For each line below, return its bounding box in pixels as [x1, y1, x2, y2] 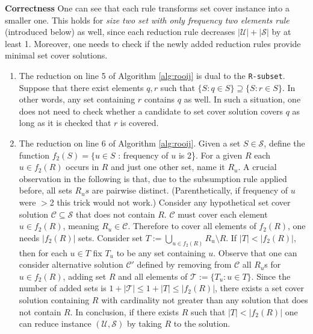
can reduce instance [19, 317, 91, 330]
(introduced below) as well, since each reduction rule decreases [5, 25, 235, 38]
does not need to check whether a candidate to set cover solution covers [19, 104, 284, 117]
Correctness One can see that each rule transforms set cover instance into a [5, 2, 290, 14]
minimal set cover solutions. [5, 49, 108, 61]
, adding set [63, 269, 107, 282]
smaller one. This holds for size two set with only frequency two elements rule [5, 13, 290, 26]
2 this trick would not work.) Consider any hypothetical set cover [49, 195, 291, 208]
